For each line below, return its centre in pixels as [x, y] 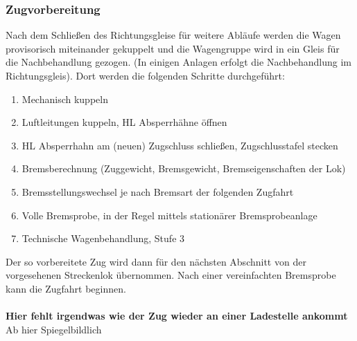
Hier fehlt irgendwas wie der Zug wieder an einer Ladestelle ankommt [177, 316]
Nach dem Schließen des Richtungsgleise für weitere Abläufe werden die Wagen [173, 35]
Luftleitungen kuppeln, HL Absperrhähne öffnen [124, 122]
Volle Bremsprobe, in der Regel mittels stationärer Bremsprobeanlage [169, 215]
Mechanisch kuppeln [65, 99]
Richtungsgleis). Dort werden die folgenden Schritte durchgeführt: [145, 75]
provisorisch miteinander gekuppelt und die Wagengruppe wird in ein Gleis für [173, 48]
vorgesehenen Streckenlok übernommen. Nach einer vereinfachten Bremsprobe [171, 275]
